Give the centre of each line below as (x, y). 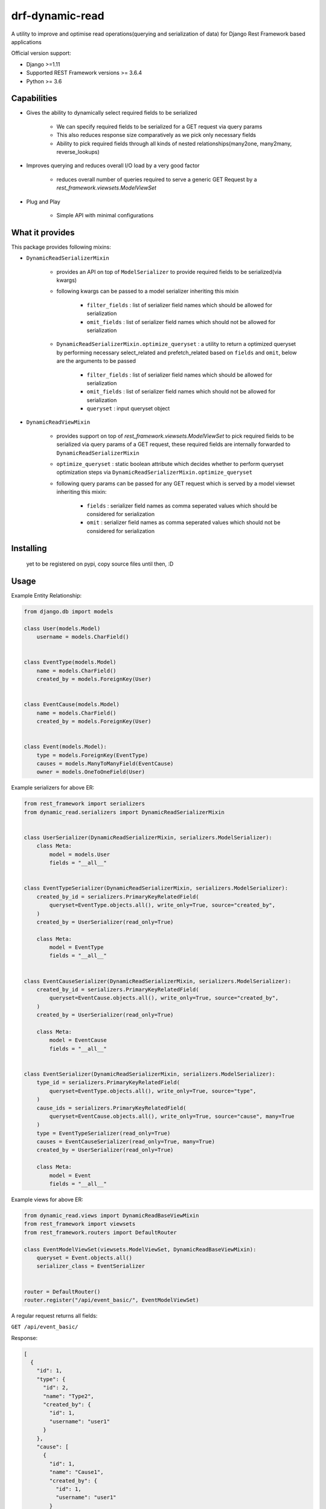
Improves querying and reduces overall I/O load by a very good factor (113, 165)
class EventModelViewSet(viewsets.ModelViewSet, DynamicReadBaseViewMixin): (140, 1249)
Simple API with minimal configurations (105, 215)
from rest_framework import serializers (84, 804)
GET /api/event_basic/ (45, 1327)
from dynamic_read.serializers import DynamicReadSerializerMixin (124, 812)
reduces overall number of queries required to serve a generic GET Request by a (157, 179)
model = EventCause (78, 1040)
